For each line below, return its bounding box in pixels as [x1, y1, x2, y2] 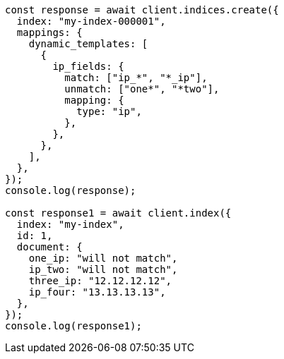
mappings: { [16, 27, 83, 38]
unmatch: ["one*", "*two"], [64, 83, 220, 95]
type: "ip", [76, 106, 142, 117]
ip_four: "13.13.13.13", [28, 286, 166, 298]
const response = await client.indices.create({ [5, 4, 279, 16]
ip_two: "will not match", [28, 264, 178, 275]
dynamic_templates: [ [28, 38, 148, 49]
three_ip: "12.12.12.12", [28, 275, 172, 286]
